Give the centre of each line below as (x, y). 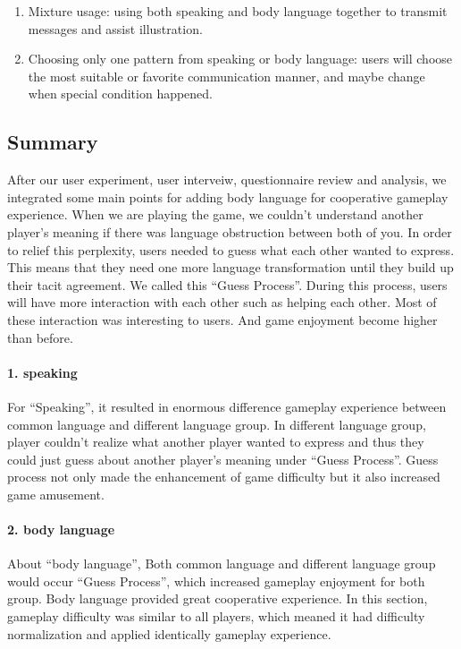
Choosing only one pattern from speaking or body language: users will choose (240, 59)
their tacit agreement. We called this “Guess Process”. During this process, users (227, 284)
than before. (40, 337)
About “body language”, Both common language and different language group (222, 564)
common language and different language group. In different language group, (217, 424)
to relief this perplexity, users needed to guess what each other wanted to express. (231, 249)
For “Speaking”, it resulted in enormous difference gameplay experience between (227, 406)
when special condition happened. (121, 94)
